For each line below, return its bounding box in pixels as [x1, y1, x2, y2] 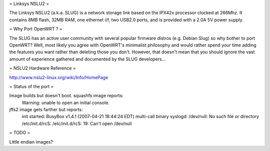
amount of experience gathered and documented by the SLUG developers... [9, 56, 166, 62]
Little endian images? [9, 139, 53, 145]
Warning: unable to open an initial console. [21, 100, 109, 106]
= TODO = [9, 130, 30, 136]
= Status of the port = [9, 83, 54, 89]
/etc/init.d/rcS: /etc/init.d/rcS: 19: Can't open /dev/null [21, 120, 132, 127]
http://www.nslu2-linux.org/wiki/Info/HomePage [9, 74, 108, 80]
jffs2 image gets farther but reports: [9, 107, 83, 113]
